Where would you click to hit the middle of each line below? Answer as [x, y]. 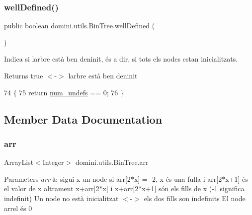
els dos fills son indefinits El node [195, 198]
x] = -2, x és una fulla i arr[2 [178, 179]
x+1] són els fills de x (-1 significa [193, 188]
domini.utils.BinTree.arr [112, 162]
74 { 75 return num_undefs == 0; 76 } [64, 92]
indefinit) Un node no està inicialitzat [61, 198]
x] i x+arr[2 [121, 188]
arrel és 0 [18, 208]
